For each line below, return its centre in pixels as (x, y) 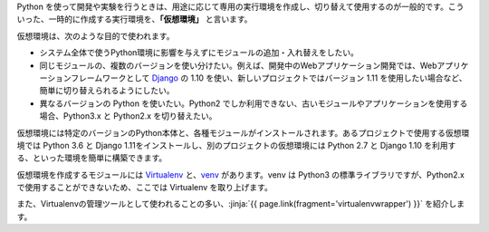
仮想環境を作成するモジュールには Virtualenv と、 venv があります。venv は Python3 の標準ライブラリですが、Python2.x (241, 174)
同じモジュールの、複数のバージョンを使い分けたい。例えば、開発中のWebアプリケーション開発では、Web (239, 65)
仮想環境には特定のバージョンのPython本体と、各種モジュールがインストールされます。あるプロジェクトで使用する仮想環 (243, 132)
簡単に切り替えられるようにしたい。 (107, 91)
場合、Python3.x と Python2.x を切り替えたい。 (128, 116)
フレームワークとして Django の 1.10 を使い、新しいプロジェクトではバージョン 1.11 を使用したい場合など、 (269, 78)
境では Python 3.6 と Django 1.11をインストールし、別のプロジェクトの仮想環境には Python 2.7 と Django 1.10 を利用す (236, 145)
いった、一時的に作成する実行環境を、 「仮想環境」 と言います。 (134, 19)
